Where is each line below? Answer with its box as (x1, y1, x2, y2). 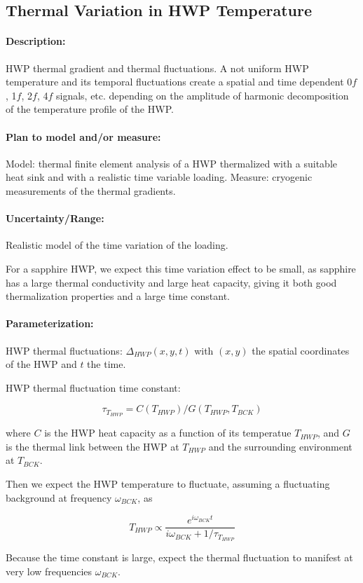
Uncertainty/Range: (6, 211, 104, 226)
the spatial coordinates (252, 343, 350, 357)
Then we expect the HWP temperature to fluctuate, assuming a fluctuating (6, 476, 330, 491)
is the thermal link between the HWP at (6, 439, 179, 453)
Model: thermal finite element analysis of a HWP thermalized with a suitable (6, 156, 338, 170)
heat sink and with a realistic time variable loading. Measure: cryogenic (6, 170, 313, 184)
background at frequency (6, 490, 112, 505)
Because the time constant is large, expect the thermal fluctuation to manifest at (6, 550, 353, 565)
